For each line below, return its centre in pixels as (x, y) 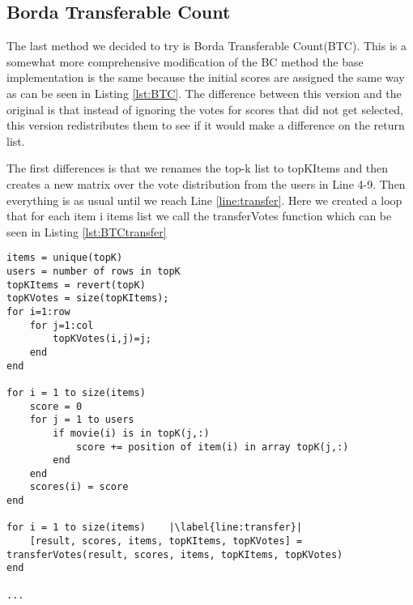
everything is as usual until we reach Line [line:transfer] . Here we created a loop (204, 200)
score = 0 (56, 406)
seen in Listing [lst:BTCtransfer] (87, 231)
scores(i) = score (79, 487)
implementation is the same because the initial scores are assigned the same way (206, 77)
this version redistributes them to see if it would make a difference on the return (206, 125)
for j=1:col (62, 325)
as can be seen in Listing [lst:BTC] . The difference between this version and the (204, 93)
